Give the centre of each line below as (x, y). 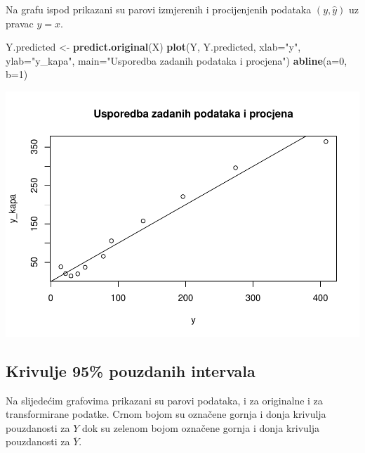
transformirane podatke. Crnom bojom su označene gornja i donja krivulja (166, 414)
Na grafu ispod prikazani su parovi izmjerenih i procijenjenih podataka (159, 9)
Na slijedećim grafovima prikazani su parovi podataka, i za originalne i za (164, 400)
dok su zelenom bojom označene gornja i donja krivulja (201, 427)
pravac (20, 23)
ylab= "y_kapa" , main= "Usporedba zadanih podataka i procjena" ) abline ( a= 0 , (177, 60)
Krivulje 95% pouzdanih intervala (131, 370)
